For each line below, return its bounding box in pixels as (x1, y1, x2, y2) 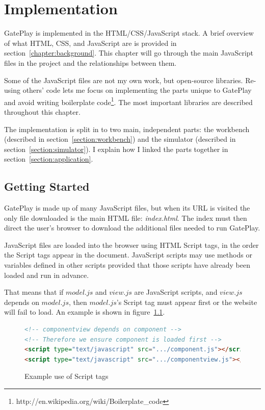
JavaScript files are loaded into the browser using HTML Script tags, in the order (4, 239, 259, 250)
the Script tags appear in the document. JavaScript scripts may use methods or (4, 249, 252, 260)
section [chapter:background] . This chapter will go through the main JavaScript (4, 47, 254, 58)
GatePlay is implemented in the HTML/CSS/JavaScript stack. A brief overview (4, 28, 254, 38)
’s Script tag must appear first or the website (116, 296, 257, 307)
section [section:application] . (4, 153, 93, 164)
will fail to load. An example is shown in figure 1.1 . (4, 306, 165, 317)
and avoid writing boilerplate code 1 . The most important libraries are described (4, 95, 253, 107)
